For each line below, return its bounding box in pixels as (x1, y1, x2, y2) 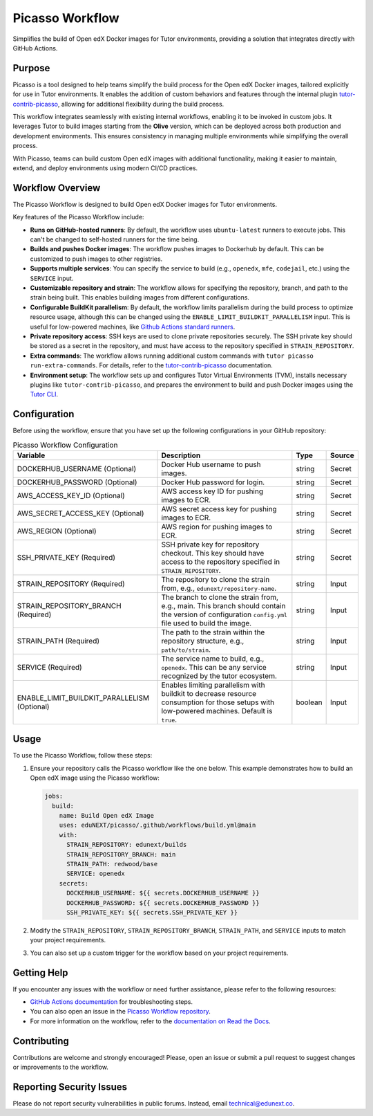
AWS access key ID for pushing (161, 486, 264, 496)
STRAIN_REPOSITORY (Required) (17, 578, 126, 588)
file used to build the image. (161, 618, 252, 628)
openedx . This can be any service (161, 662, 267, 672)
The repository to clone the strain (161, 574, 270, 584)
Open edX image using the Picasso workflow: (30, 774, 160, 782)
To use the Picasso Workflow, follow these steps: (12, 751, 153, 760)
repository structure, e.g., (161, 636, 245, 646)
